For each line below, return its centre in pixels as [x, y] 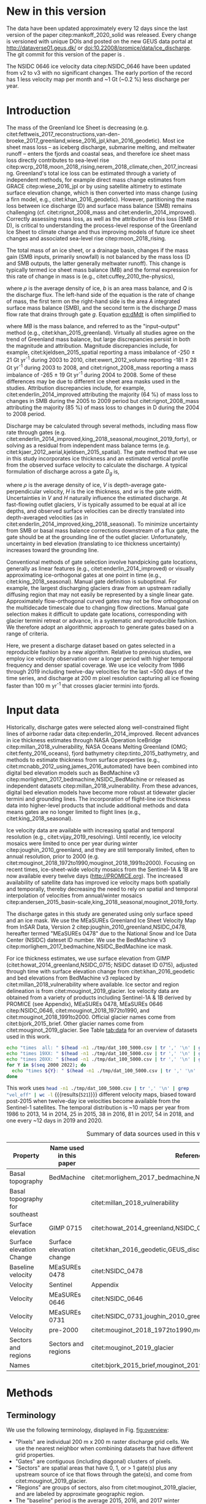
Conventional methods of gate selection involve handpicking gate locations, [102, 562]
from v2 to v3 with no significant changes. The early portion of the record [99, 72]
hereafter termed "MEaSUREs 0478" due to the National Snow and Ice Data [102, 934]
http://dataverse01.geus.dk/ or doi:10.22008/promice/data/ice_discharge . [99, 48]
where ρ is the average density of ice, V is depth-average [79, 485]
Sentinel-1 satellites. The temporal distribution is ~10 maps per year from [98, 1108]
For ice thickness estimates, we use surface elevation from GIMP [88, 959]
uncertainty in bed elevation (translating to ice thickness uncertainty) [93, 543]
